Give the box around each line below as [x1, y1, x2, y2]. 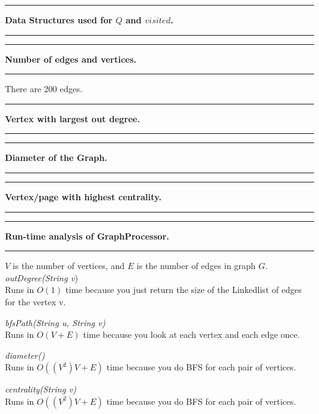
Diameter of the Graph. [5, 151, 107, 164]
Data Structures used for [5, 14, 113, 26]
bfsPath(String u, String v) [5, 316, 106, 329]
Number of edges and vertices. [5, 52, 137, 65]
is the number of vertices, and [12, 259, 125, 272]
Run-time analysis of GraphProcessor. [5, 229, 169, 242]
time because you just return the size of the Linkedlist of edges [65, 283, 302, 296]
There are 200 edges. [5, 82, 83, 95]
